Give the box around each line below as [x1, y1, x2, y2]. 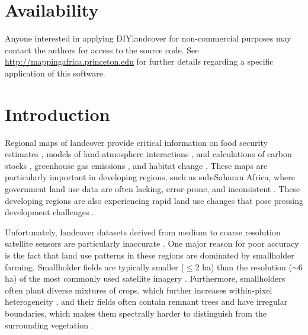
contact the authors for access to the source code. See [5, 43, 199, 56]
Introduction [5, 101, 110, 126]
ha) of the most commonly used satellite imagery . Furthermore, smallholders [5, 272, 285, 285]
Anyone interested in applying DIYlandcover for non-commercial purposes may [5, 32, 291, 44]
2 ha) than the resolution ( [195, 260, 293, 273]
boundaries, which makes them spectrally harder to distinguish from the [5, 307, 267, 319]
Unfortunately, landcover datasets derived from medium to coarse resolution [5, 225, 281, 238]
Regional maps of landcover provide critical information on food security [5, 136, 268, 148]
